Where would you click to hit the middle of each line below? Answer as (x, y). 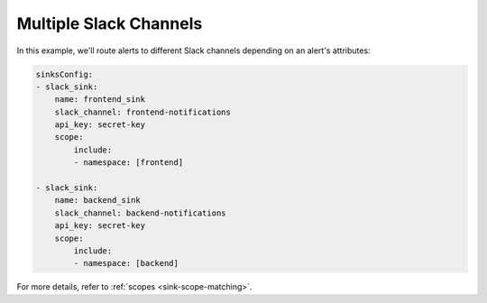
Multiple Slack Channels (110, 23)
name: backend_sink (98, 200)
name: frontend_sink (100, 100)
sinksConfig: (64, 74)
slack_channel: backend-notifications (140, 213)
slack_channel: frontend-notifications (143, 112)
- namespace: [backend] (126, 263)
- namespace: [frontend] (129, 163)
